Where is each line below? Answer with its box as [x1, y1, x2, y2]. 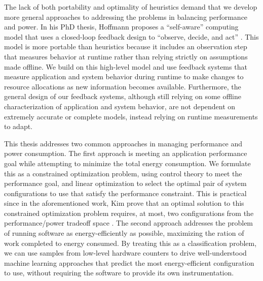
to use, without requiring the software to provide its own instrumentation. [4, 267, 234, 278]
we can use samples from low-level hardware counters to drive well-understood [4, 247, 247, 258]
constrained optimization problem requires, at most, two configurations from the [4, 207, 254, 218]
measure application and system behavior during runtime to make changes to [4, 71, 244, 82]
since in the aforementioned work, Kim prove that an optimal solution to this [4, 198, 244, 208]
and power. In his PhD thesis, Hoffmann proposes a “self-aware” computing [4, 21, 239, 32]
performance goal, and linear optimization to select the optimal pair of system [4, 178, 247, 189]
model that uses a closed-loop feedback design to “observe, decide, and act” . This [4, 31, 259, 42]
